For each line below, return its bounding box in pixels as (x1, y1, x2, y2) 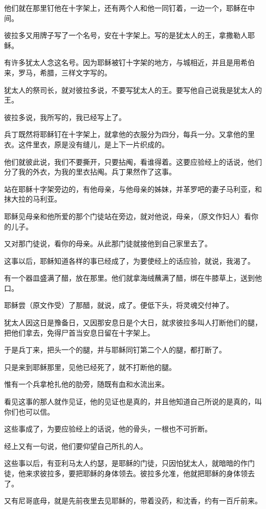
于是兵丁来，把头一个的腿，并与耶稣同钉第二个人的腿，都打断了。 (4, 344, 226, 355)
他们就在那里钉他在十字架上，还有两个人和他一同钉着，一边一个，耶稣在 (4, 3, 248, 13)
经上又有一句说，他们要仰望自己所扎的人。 (4, 440, 147, 451)
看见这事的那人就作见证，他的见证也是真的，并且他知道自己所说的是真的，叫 (4, 396, 262, 407)
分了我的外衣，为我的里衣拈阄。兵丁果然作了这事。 (4, 166, 176, 177)
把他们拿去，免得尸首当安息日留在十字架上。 (4, 327, 154, 338)
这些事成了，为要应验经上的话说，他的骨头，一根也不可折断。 (4, 423, 212, 434)
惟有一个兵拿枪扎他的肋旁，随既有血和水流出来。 (4, 379, 169, 389)
